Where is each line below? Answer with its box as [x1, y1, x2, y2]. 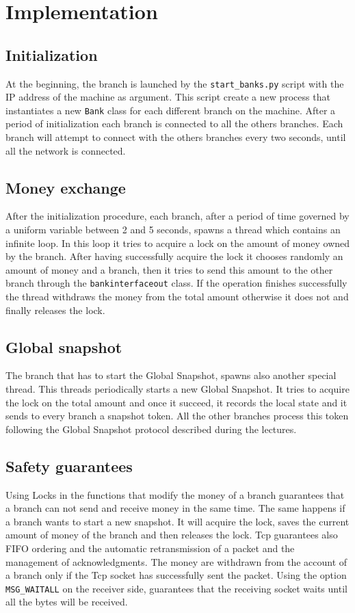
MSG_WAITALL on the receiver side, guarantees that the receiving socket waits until [5, 581, 347, 595]
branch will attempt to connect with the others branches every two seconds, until [5, 130, 346, 144]
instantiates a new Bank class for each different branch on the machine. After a [5, 103, 336, 117]
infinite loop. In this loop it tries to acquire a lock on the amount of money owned [5, 235, 350, 250]
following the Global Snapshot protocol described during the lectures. [5, 421, 297, 436]
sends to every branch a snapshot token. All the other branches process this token [5, 408, 349, 423]
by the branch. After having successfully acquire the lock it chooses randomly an [5, 249, 343, 263]
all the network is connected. [5, 143, 126, 157]
